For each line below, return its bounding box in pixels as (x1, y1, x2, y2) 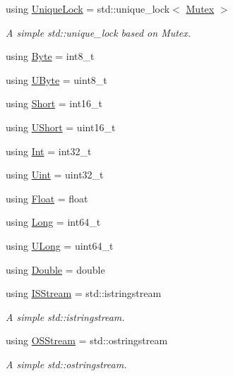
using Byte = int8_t (6, 49, 95, 63)
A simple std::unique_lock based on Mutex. (6, 25, 191, 40)
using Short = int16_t (6, 96, 103, 111)
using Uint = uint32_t (6, 167, 104, 182)
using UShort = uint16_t (6, 119, 116, 134)
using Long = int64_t (6, 214, 101, 229)
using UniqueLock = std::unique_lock (6, 1, 170, 16)
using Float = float (6, 190, 88, 205)
